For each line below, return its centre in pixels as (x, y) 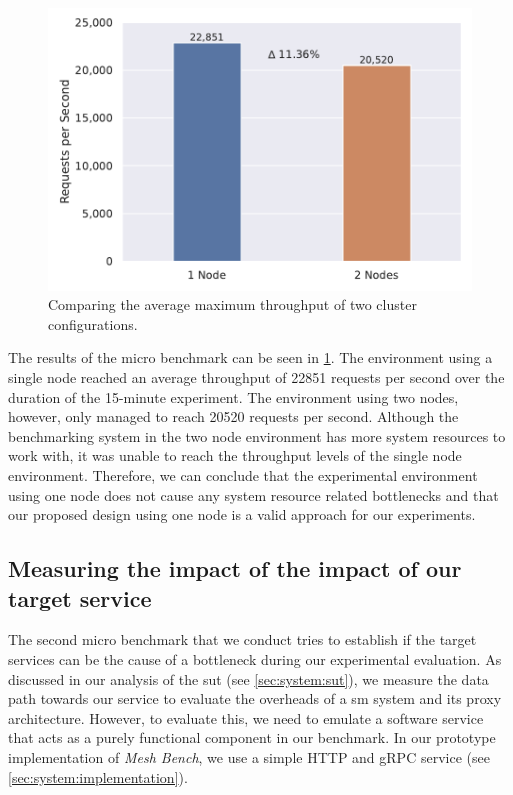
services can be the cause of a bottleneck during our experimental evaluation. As (255, 658)
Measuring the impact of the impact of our (235, 568)
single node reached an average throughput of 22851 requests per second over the (256, 377)
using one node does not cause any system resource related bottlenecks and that (253, 494)
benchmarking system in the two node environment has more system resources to (257, 435)
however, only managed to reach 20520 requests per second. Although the (233, 416)
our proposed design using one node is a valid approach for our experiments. (242, 514)
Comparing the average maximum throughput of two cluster (232, 304)
